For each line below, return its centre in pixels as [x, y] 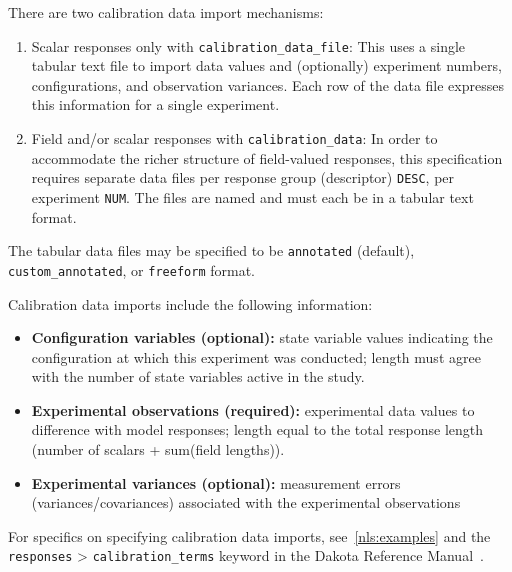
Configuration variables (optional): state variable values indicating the [262, 337]
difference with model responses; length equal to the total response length [257, 429]
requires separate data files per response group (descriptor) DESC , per [243, 177]
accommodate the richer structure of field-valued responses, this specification [267, 157]
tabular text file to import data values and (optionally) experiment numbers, [266, 65]
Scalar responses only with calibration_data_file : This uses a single [248, 45]
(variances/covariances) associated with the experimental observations [246, 502]
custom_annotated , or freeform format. [131, 269]
